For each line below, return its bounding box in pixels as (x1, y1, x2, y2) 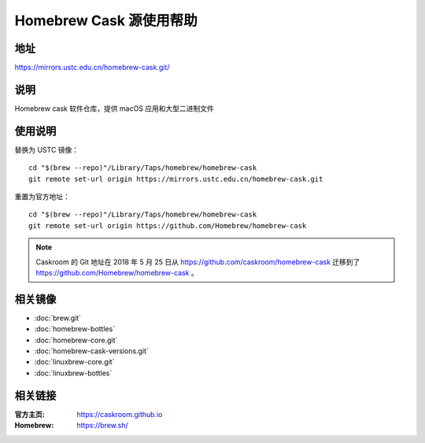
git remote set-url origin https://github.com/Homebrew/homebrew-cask (28, 221, 307, 230)
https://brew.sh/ (76, 421, 129, 430)
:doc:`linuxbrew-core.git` (34, 357, 115, 367)
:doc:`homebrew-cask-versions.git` (34, 346, 149, 356)
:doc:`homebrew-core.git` (34, 335, 118, 345)
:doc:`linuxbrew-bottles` (34, 368, 113, 378)
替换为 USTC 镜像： (14, 145, 79, 154)
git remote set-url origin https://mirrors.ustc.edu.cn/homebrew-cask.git (28, 174, 323, 183)
